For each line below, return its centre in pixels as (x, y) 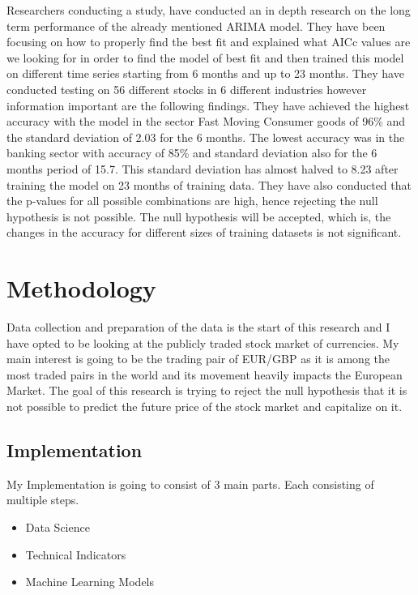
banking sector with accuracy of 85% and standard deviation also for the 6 (192, 153)
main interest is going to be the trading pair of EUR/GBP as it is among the (198, 359)
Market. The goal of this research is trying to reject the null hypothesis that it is (207, 390)
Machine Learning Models (90, 582)
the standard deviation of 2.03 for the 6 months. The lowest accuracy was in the (206, 137)
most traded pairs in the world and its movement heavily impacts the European (205, 374)
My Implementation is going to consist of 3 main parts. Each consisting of (190, 484)
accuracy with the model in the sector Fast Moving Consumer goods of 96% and (206, 121)
